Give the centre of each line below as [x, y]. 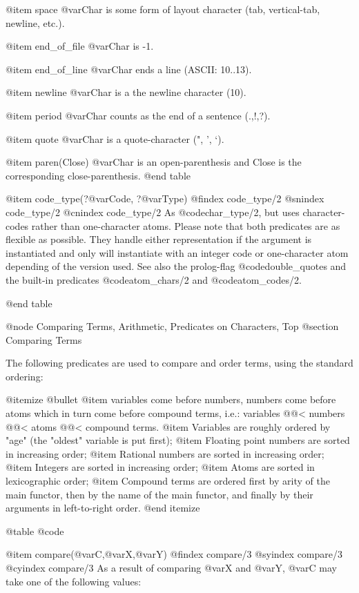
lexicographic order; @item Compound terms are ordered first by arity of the [168, 481]
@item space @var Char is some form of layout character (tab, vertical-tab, [163, 9]
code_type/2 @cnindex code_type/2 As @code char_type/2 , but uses [153, 212]
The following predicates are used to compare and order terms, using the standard [179, 363]
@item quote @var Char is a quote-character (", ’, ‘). [115, 138]
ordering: [25, 376]
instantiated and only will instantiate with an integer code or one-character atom [177, 252]
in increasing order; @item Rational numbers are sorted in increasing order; [165, 453]
